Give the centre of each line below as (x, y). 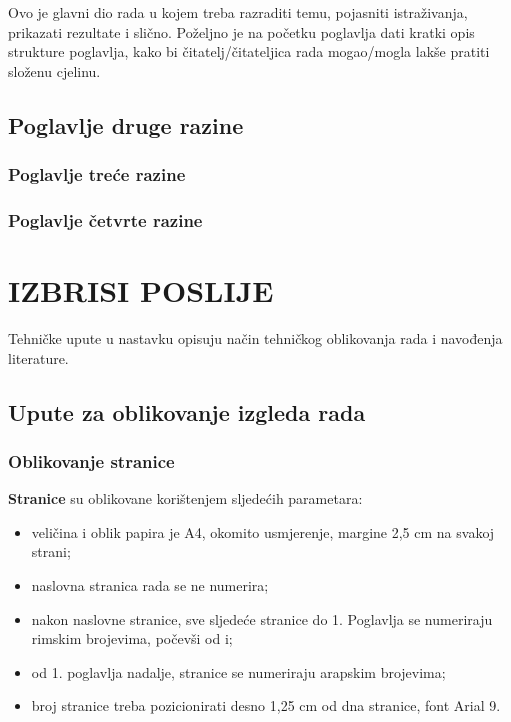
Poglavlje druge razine (126, 124)
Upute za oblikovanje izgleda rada (187, 411)
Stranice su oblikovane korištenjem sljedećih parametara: (185, 498)
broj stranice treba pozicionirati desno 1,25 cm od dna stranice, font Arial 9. (266, 705)
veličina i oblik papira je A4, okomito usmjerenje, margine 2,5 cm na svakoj (263, 531)
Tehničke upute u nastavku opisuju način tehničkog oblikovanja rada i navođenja (255, 337)
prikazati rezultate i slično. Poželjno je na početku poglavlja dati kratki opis (241, 31)
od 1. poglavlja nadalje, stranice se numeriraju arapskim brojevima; (238, 671)
